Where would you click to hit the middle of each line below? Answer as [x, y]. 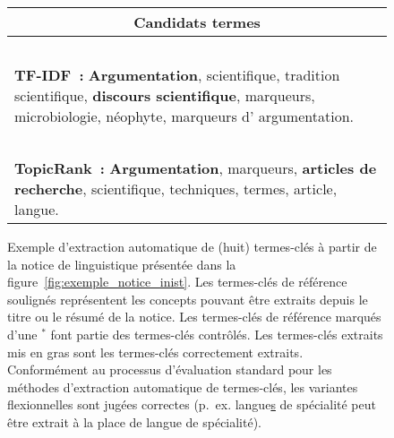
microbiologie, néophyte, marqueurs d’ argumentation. [184, 116]
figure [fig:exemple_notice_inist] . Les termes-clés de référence [177, 282]
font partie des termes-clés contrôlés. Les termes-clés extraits [217, 334]
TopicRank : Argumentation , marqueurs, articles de [196, 168]
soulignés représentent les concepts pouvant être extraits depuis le [188, 299]
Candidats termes [197, 22]
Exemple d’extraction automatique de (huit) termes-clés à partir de [192, 246]
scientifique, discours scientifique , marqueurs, [165, 95]
